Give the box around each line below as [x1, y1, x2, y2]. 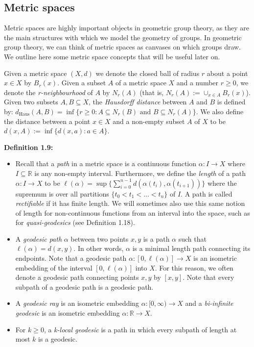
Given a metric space [4, 68, 67, 78]
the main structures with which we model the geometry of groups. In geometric [4, 32, 242, 42]
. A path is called [181, 188, 232, 198]
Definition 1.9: [4, 142, 53, 152]
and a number [176, 77, 219, 88]
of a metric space [115, 77, 166, 88]
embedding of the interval [15, 262, 92, 273]
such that [178, 233, 207, 244]
